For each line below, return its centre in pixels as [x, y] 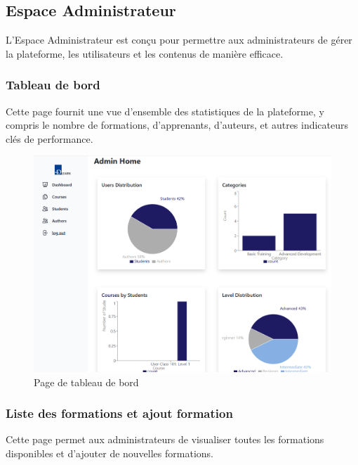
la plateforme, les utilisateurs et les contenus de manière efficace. [145, 53]
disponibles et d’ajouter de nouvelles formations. [110, 453]
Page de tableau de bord [86, 382]
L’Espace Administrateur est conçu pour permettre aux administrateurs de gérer [179, 40]
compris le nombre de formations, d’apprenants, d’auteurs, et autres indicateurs [177, 125]
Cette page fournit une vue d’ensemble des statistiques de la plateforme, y [165, 111]
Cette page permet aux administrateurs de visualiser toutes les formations [165, 439]
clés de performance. [49, 138]
